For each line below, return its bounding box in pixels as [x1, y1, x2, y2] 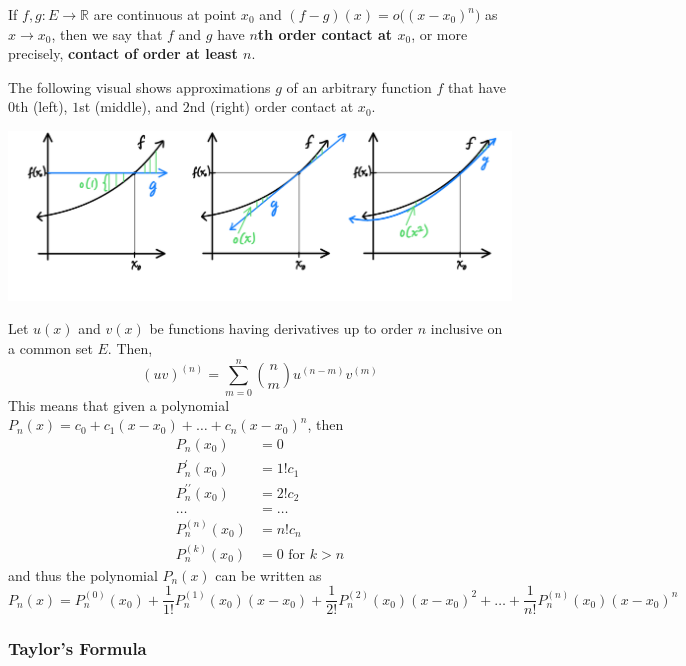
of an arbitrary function [286, 76, 432, 97]
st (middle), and [79, 96, 179, 117]
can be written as [215, 564, 322, 585]
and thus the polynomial [8, 564, 158, 585]
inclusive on [430, 318, 503, 339]
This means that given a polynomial [8, 394, 230, 415]
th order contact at [257, 23, 393, 44]
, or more [411, 23, 468, 44]
